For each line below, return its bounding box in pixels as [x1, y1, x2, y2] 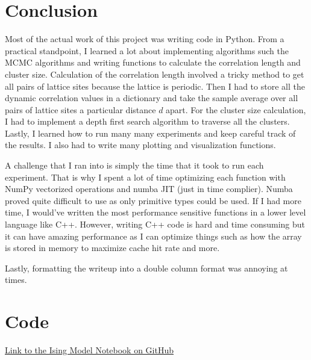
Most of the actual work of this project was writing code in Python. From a [5, 33, 284, 45]
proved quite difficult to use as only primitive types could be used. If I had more [5, 194, 301, 206]
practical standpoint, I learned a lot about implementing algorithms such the [5, 44, 289, 57]
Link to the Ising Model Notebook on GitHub [5, 344, 174, 356]
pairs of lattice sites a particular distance [5, 103, 156, 116]
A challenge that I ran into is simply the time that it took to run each [5, 159, 264, 172]
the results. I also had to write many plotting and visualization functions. [5, 138, 276, 151]
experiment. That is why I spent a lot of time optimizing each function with [5, 170, 286, 183]
